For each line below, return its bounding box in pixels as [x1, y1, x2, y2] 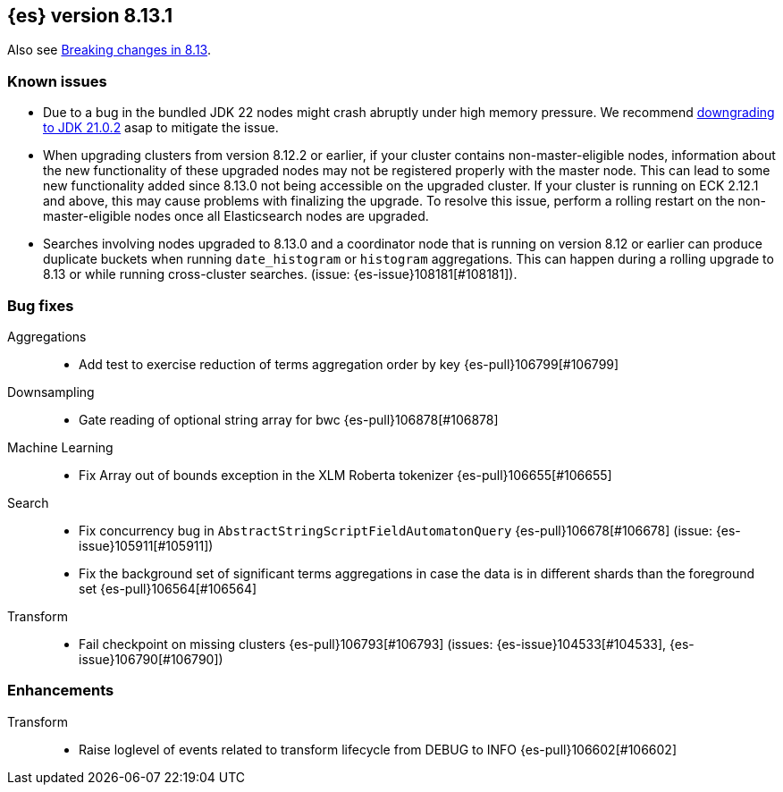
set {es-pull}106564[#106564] [79, 580, 257, 596]
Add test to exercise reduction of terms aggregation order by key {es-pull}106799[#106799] [79, 356, 619, 372]
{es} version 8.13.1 [7, 4, 173, 27]
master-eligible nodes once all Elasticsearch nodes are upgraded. [43, 208, 429, 224]
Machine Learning [7, 439, 114, 455]
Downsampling [7, 383, 95, 400]
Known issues [7, 72, 107, 90]
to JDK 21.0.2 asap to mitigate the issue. [43, 120, 279, 136]
